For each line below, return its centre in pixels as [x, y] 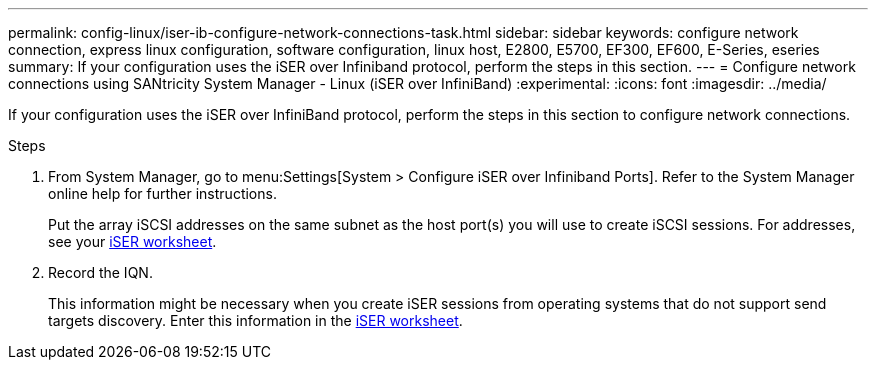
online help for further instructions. [162, 193]
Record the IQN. [100, 272]
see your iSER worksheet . [132, 241]
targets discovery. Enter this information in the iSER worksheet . [255, 320]
